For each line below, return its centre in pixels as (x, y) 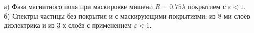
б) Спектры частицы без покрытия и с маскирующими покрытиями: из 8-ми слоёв (127, 16)
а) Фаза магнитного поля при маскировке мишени (79, 6)
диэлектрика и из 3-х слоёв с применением (68, 25)
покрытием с (207, 6)
